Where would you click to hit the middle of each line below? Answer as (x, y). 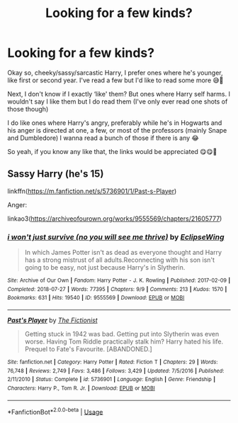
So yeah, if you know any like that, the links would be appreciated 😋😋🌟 (112, 151)
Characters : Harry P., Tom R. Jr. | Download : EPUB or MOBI (81, 388)
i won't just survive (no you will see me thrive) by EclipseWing (116, 237)
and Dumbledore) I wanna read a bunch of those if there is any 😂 (103, 138)
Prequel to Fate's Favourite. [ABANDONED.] (88, 349)
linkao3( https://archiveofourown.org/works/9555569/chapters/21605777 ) (115, 219)
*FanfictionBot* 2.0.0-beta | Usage (55, 411)
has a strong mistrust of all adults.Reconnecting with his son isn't (119, 260)
